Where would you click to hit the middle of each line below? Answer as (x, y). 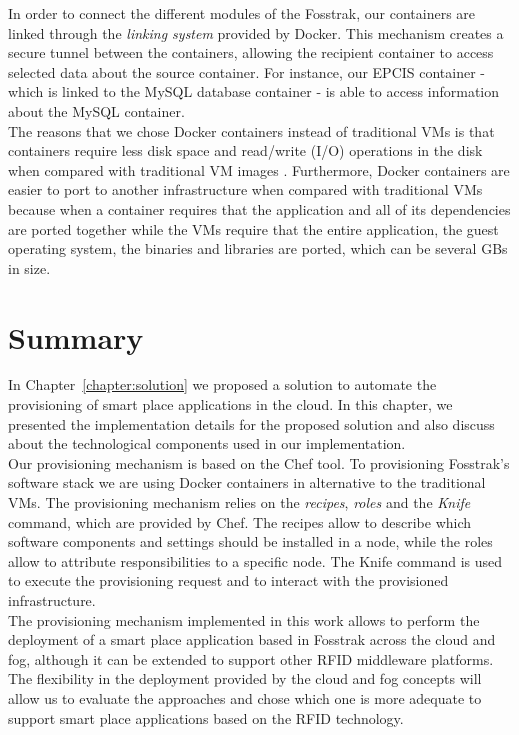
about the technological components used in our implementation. (207, 443)
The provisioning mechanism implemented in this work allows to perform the (244, 619)
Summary (76, 336)
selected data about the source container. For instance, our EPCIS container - (247, 71)
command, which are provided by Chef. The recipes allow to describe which (240, 521)
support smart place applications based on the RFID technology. (206, 717)
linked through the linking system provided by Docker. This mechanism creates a (256, 32)
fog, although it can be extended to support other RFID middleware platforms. (251, 658)
